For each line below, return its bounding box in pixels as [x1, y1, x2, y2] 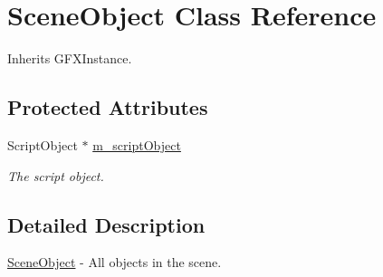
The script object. [7, 166, 104, 185]
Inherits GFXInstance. [7, 49, 132, 68]
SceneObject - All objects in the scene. [7, 253, 222, 272]
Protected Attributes [7, 93, 208, 121]
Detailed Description [7, 210, 206, 238]
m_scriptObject [92, 135, 181, 154]
